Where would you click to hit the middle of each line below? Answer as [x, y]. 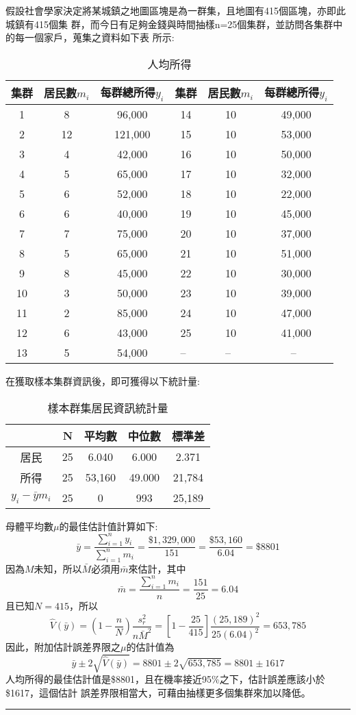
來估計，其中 [157, 568]
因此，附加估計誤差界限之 [63, 647]
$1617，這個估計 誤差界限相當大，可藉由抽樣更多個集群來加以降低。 [158, 692]
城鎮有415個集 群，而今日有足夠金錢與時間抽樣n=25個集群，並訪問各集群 [169, 24]
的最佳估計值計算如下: [109, 526]
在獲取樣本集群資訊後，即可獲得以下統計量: [103, 380]
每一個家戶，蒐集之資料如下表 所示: [94, 37]
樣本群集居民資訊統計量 [108, 407]
